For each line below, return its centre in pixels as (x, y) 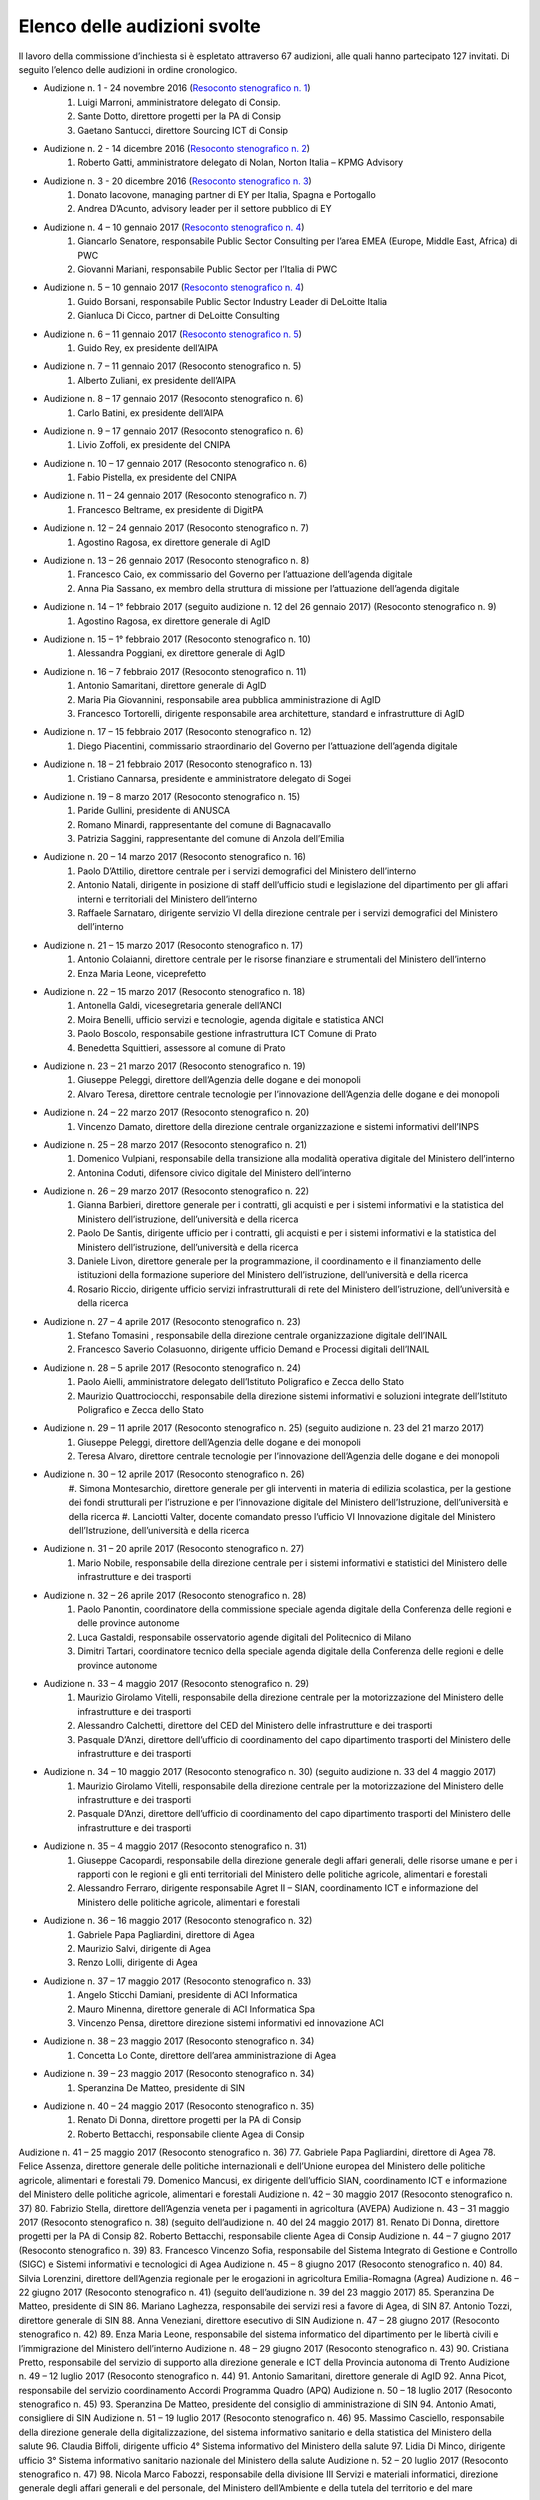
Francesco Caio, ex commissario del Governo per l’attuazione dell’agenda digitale (245, 574)
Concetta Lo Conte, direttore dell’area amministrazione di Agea (207, 2055)
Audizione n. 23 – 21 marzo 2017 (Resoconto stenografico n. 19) (174, 1066)
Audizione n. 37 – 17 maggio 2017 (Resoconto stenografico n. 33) (177, 1981)
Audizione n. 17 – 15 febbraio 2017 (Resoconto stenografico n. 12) (177, 732)
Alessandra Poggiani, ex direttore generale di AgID (181, 653)
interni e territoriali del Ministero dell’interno (167, 899)
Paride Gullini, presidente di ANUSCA (154, 811)
